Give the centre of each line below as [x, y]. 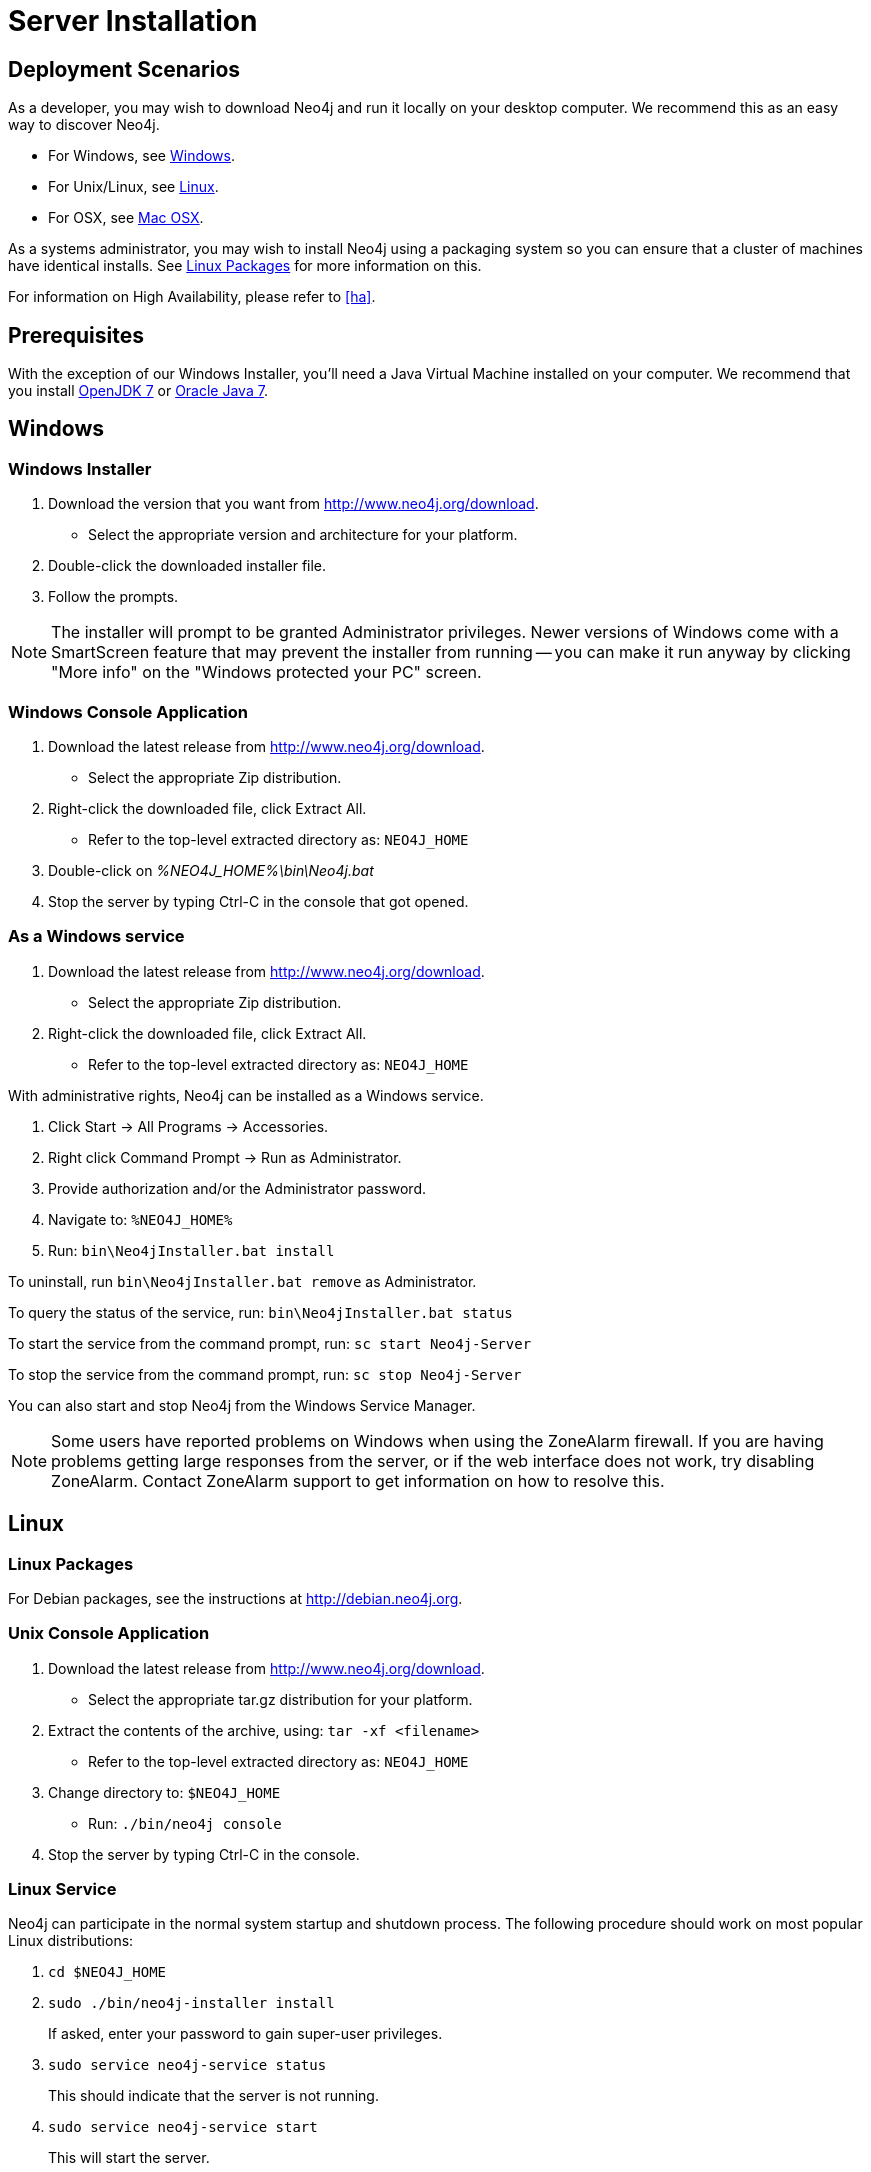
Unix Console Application [109, 1633]
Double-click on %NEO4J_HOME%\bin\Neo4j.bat [211, 870]
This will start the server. [129, 2158]
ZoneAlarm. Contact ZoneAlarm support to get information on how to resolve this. [358, 1480]
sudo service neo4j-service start [183, 2127]
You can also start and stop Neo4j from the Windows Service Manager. [242, 1405]
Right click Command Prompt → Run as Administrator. [225, 1157]
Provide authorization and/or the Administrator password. [237, 1188]
